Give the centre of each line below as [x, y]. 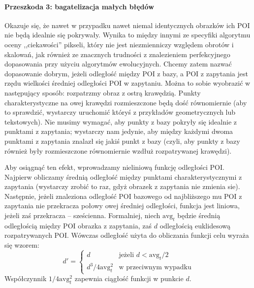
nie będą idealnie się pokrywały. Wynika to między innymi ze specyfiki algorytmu [127, 35]
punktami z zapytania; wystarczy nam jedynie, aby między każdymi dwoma [119, 131]
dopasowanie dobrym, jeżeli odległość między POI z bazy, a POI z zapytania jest [126, 73]
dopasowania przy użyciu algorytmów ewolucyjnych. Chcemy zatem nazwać [118, 64]
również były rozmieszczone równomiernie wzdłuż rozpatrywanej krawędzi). [118, 150]
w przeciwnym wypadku [155, 268]
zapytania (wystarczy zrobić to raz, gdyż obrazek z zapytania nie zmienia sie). [122, 186]
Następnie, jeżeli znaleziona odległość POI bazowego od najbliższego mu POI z [123, 196]
